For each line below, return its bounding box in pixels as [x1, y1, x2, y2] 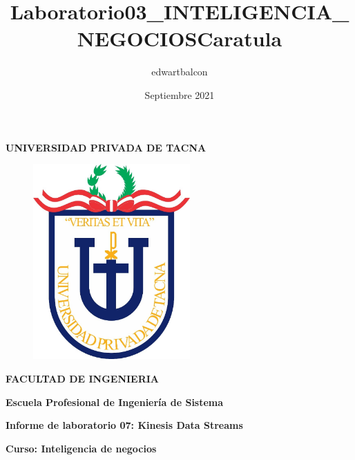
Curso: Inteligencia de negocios [6, 441, 157, 455]
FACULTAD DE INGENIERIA [6, 371, 160, 386]
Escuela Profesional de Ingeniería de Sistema [6, 394, 224, 409]
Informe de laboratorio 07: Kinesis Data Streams [6, 418, 243, 432]
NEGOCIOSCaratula [77, 24, 282, 53]
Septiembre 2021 [144, 87, 215, 102]
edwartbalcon [151, 64, 208, 79]
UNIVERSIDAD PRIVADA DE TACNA [6, 140, 207, 154]
